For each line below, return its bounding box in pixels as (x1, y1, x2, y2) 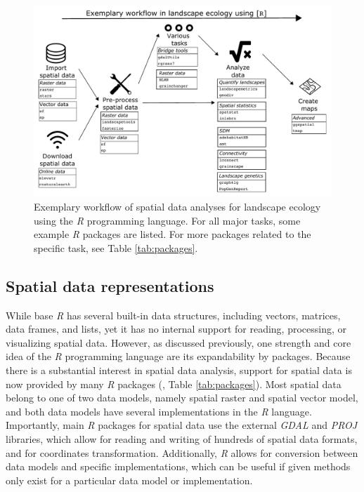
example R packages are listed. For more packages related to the (34, 227, 311, 241)
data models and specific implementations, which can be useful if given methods (6, 459, 351, 474)
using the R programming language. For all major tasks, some (34, 213, 301, 227)
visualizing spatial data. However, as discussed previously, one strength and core (6, 335, 351, 350)
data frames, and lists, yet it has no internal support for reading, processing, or (6, 321, 347, 336)
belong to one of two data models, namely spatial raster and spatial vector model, (6, 390, 358, 405)
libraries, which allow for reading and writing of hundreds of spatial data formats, (6, 431, 358, 446)
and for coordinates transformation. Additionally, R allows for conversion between (6, 445, 358, 460)
